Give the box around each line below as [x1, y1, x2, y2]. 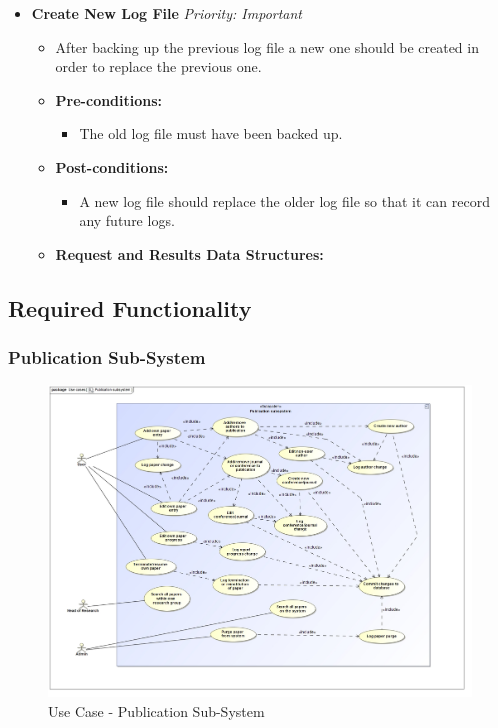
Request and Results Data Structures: [55, 243, 324, 264]
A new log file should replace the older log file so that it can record [79, 190, 490, 211]
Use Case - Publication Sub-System [48, 701, 265, 722]
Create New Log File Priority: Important [31, 3, 303, 23]
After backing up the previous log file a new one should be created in [55, 36, 479, 57]
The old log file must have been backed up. [79, 123, 343, 144]
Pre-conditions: [55, 89, 163, 110]
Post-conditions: [55, 156, 169, 177]
